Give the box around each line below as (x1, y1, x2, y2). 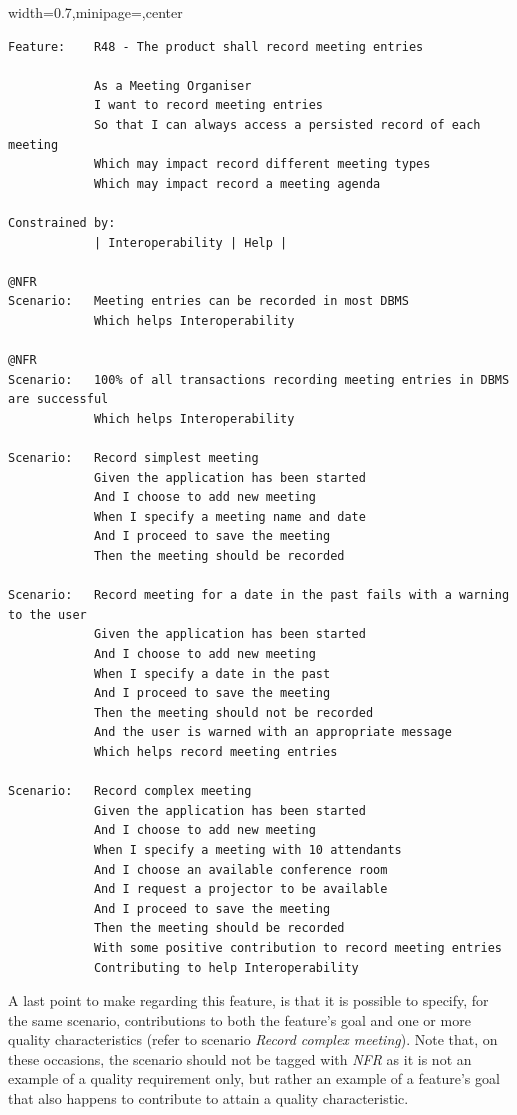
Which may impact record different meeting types (93, 157, 431, 172)
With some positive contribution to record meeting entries (93, 940, 502, 955)
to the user (8, 607, 87, 622)
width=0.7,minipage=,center (8, 2, 183, 22)
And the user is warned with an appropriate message (93, 725, 452, 740)
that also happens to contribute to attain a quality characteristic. (8, 1088, 409, 1109)
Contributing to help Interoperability (93, 960, 359, 975)
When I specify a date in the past (93, 666, 331, 681)
